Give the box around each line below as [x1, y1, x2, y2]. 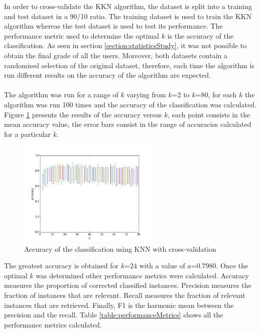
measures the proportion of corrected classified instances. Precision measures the [4, 280, 251, 290]
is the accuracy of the [167, 30, 234, 41]
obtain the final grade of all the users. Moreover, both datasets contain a [4, 50, 227, 60]
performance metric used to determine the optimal [4, 30, 159, 41]
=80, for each [195, 89, 237, 100]
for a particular [4, 128, 51, 139]
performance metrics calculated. [4, 319, 102, 329]
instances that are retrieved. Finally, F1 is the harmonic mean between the [4, 299, 234, 310]
